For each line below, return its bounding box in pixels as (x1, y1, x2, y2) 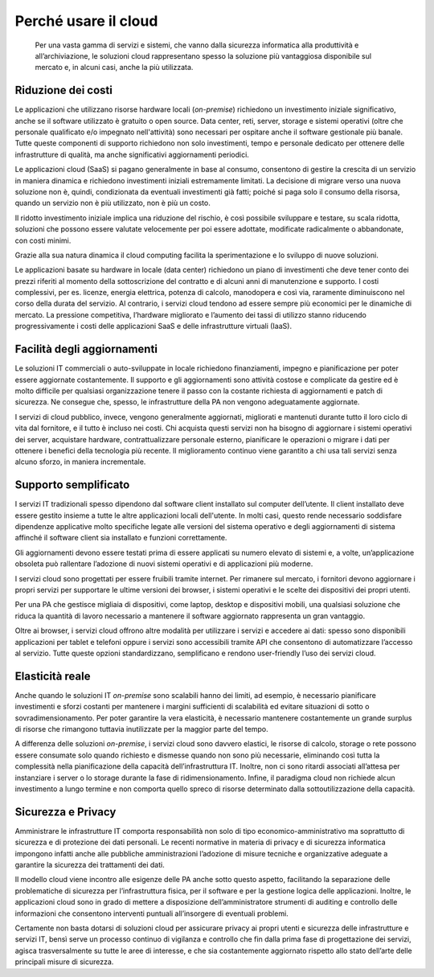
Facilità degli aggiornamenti (14, 343, 158, 356)
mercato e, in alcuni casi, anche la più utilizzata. (35, 63, 194, 72)
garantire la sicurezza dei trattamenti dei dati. (14, 860, 165, 869)
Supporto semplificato (14, 478, 130, 492)
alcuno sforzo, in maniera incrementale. (14, 457, 146, 466)
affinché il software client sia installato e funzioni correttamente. (14, 533, 227, 543)
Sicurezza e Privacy (14, 805, 117, 819)
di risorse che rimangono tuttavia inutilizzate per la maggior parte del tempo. (14, 724, 268, 733)
